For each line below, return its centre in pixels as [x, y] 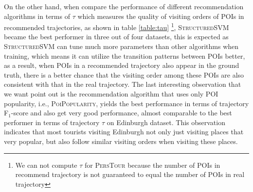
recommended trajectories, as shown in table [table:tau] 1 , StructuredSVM [117, 26]
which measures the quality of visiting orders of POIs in [161, 16]
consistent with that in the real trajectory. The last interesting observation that [123, 84]
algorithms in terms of [37, 16]
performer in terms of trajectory [52, 122]
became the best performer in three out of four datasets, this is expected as [116, 37]
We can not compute [46, 165]
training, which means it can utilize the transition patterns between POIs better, [125, 56]
